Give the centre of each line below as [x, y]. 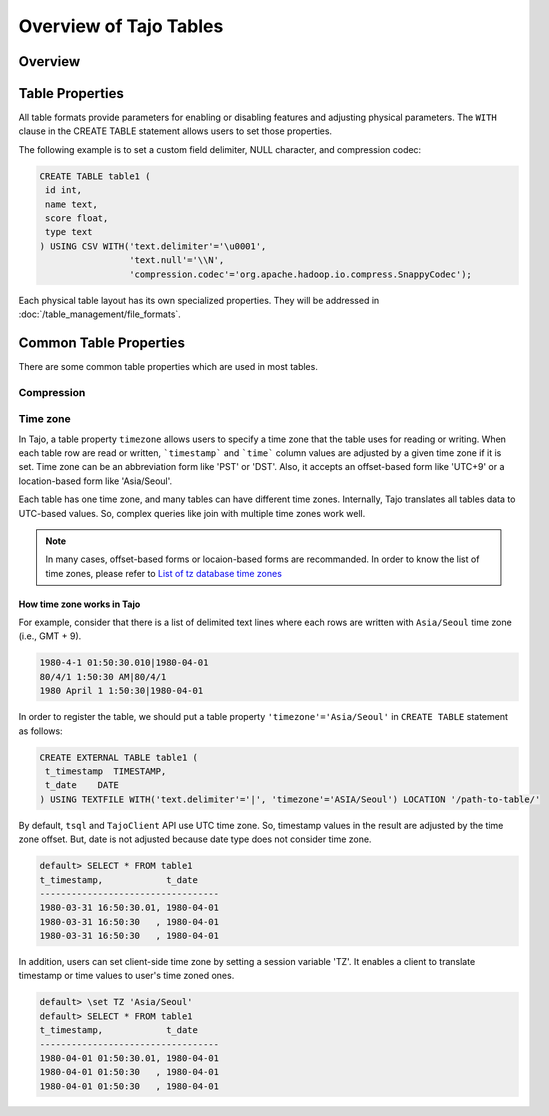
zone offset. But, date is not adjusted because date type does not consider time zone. [195, 839]
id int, [64, 190]
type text [69, 232]
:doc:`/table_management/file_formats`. [100, 314]
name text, [72, 204]
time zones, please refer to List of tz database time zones [163, 573]
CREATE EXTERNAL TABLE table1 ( [119, 757]
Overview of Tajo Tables [121, 26]
